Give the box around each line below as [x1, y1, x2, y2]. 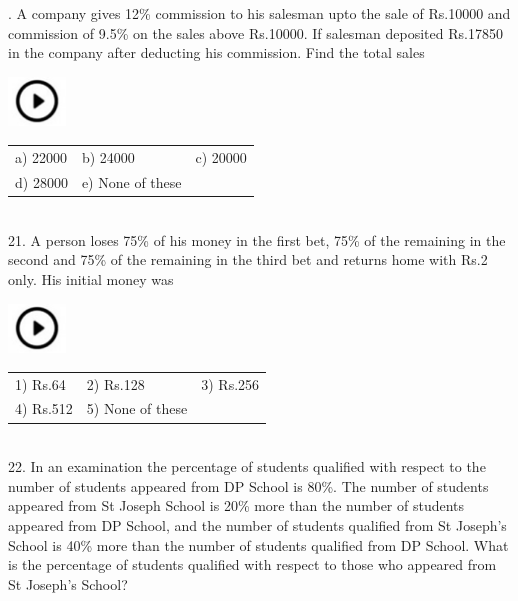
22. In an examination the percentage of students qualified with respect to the [8, 456, 486, 477]
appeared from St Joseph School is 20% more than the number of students [8, 495, 465, 516]
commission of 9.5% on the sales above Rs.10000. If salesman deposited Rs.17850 [8, 22, 503, 43]
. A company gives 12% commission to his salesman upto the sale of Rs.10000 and [8, 3, 511, 23]
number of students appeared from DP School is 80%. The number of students [8, 475, 489, 496]
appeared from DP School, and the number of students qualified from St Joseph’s [8, 514, 507, 535]
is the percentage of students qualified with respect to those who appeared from [8, 554, 497, 575]
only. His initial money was [8, 268, 174, 289]
